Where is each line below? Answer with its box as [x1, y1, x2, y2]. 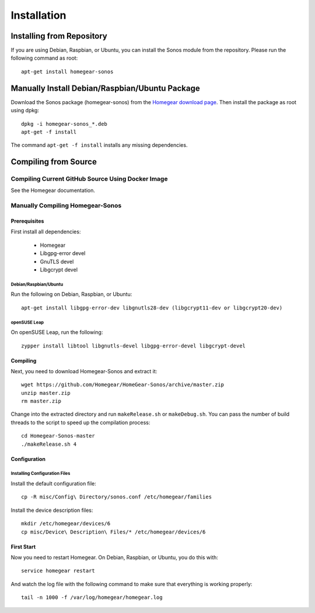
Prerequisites [10, 218, 44, 225]
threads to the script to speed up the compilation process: [10, 419, 150, 426]
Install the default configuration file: [10, 480, 96, 487]
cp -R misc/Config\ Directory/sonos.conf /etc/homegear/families [21, 494, 212, 500]
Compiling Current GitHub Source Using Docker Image [10, 175, 168, 183]
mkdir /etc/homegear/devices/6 [21, 521, 111, 527]
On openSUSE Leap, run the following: [10, 329, 103, 336]
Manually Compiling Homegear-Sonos [10, 202, 122, 210]
